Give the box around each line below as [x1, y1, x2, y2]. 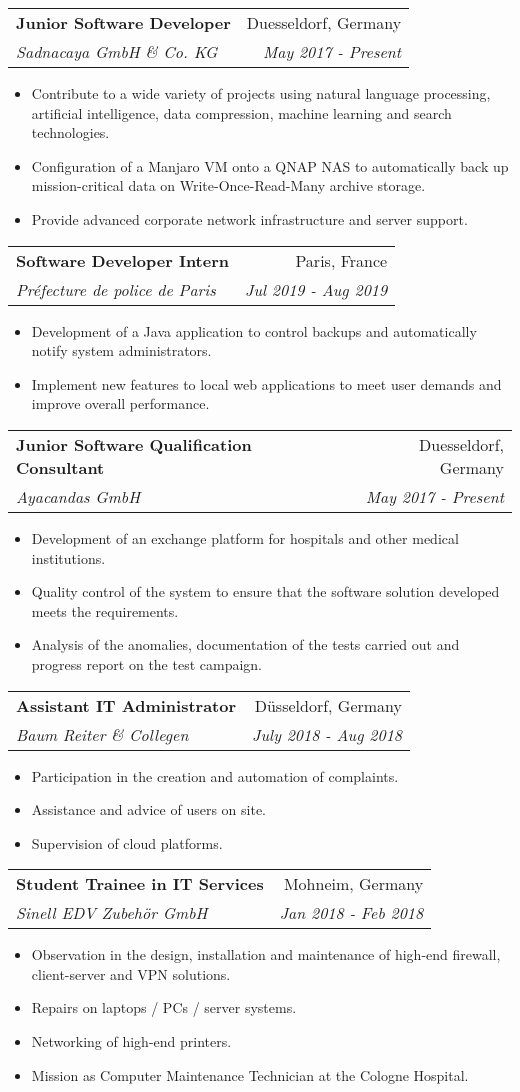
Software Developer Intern [16, 248, 229, 272]
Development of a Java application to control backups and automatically [31, 320, 477, 341]
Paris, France [295, 248, 388, 272]
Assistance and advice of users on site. [31, 799, 266, 820]
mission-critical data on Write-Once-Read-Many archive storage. [31, 175, 426, 196]
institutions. [31, 547, 106, 568]
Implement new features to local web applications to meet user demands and [31, 373, 502, 394]
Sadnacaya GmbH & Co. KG [16, 40, 218, 63]
